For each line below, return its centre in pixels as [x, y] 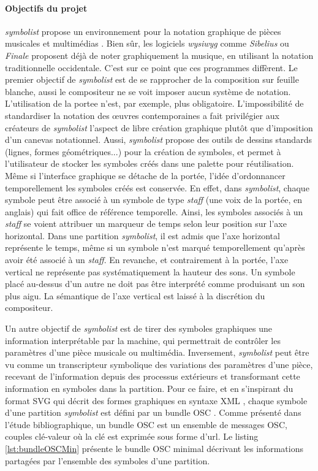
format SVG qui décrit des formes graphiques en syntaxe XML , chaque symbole [156, 400]
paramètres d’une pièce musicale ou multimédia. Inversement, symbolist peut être [157, 352]
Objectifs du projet [46, 8]
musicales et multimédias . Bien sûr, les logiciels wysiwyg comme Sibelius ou [147, 43]
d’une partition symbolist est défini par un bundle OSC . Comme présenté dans [153, 412]
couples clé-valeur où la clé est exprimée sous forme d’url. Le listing [132, 436]
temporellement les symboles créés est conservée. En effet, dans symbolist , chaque [157, 187]
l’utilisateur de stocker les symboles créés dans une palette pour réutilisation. [150, 163]
